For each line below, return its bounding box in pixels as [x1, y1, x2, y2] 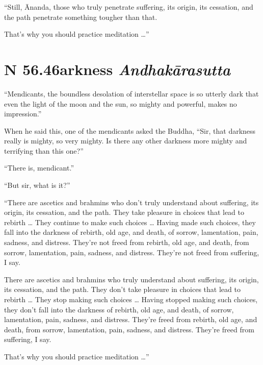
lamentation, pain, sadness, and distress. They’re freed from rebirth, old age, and [4, 314, 257, 325]
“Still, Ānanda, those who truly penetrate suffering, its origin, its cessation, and [4, 2, 253, 12]
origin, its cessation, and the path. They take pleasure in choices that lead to [4, 207, 245, 217]
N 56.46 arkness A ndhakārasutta [4, 58, 230, 80]
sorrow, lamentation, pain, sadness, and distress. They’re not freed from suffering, [4, 247, 259, 257]
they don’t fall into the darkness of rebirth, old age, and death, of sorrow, [4, 304, 234, 314]
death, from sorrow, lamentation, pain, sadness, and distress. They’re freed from [4, 324, 254, 334]
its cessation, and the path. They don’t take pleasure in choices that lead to [4, 284, 241, 295]
